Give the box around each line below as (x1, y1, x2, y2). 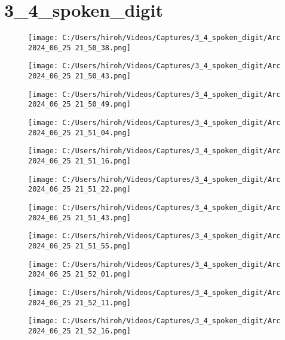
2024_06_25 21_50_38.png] (28, 43, 131, 52)
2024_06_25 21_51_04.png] (28, 128, 131, 137)
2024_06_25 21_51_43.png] (28, 213, 131, 222)
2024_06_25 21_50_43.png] (28, 72, 131, 81)
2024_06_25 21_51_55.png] (28, 241, 131, 250)
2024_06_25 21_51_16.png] (28, 157, 131, 166)
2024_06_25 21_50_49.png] (28, 100, 131, 109)
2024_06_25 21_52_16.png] (28, 326, 131, 335)
